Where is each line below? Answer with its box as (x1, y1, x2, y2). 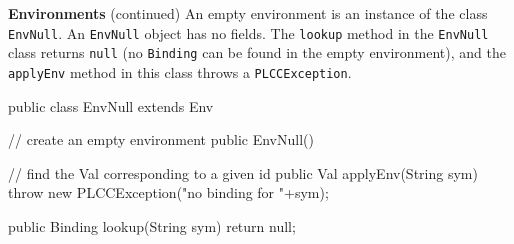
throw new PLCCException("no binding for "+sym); (8, 182, 329, 203)
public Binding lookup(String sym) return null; (8, 215, 296, 236)
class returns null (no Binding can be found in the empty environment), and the (8, 42, 506, 63)
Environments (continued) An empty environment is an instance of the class (8, 3, 488, 23)
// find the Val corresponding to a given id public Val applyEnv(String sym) (8, 162, 478, 183)
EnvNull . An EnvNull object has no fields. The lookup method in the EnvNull (8, 22, 489, 43)
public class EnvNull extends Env (8, 95, 214, 116)
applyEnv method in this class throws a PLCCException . (8, 61, 352, 82)
